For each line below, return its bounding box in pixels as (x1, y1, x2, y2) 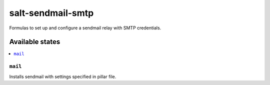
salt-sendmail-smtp (9, 7, 94, 18)
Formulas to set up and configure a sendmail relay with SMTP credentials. (9, 25, 161, 31)
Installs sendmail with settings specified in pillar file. (9, 74, 116, 80)
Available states (9, 38, 60, 46)
